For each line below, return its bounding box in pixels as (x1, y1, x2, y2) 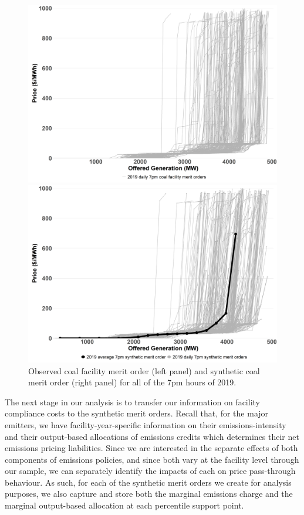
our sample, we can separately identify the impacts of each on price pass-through (5, 465, 296, 477)
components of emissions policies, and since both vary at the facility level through (5, 453, 299, 465)
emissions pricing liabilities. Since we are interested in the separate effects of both (5, 442, 298, 454)
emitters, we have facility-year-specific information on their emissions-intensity (5, 418, 286, 431)
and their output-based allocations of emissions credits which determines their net (5, 430, 299, 442)
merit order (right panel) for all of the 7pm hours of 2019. (28, 376, 237, 388)
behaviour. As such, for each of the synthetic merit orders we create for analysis (5, 476, 292, 488)
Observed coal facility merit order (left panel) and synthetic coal (28, 364, 260, 377)
